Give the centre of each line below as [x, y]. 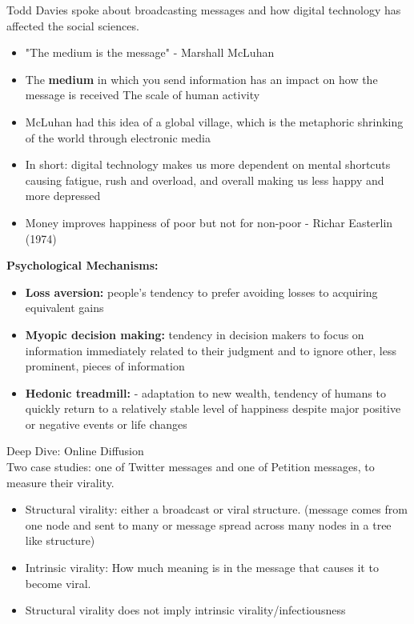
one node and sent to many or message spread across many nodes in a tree [208, 524]
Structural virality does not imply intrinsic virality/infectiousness [185, 610]
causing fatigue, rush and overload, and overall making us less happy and [205, 180]
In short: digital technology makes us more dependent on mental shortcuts [208, 164]
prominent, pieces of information [105, 366]
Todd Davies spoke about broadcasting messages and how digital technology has [204, 10]
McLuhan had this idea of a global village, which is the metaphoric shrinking [214, 121]
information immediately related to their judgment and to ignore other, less [211, 350]
